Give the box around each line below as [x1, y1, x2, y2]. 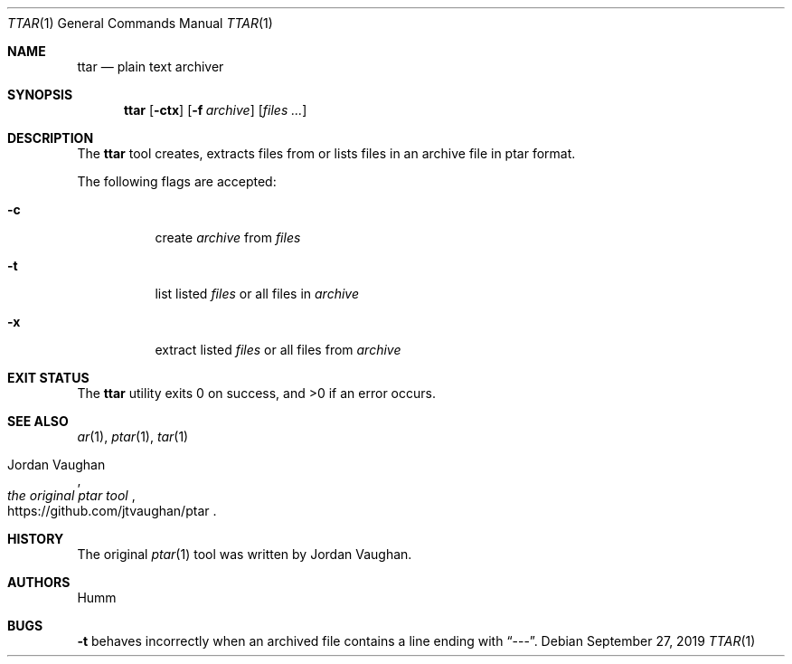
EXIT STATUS [7, 370, 90, 385]
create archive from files [155, 230, 301, 245]
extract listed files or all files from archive [155, 342, 401, 357]
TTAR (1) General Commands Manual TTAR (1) [7, 15, 273, 31]
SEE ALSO [7, 413, 69, 429]
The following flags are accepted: [77, 174, 277, 189]
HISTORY [7, 531, 64, 546]
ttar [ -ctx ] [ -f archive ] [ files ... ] [124, 102, 307, 118]
